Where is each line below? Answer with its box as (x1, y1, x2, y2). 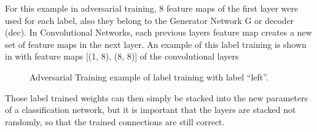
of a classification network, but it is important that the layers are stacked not (5, 103, 296, 116)
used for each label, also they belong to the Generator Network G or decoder (5, 14, 294, 26)
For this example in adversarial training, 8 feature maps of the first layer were (5, 2, 299, 14)
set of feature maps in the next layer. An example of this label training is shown (5, 37, 307, 50)
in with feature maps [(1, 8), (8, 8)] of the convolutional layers (5, 50, 239, 63)
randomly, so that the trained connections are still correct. (5, 115, 225, 128)
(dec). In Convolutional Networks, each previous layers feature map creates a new (5, 26, 312, 39)
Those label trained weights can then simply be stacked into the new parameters (5, 91, 308, 104)
